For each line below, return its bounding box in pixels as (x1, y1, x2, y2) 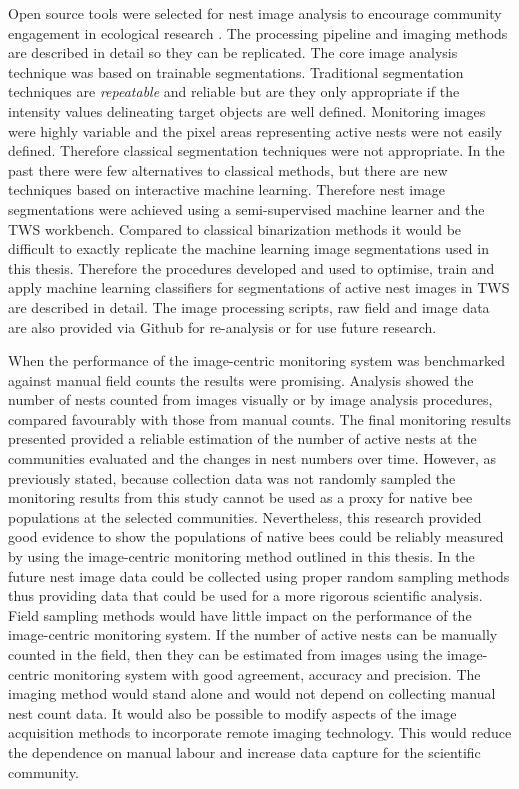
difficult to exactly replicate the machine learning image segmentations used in (8, 238, 489, 259)
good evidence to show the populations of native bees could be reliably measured (8, 526, 504, 547)
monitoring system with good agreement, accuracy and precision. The (53, 663, 481, 684)
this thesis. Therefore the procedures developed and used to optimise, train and (8, 257, 495, 278)
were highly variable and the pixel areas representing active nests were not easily (8, 120, 503, 141)
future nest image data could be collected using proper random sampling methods (8, 565, 510, 586)
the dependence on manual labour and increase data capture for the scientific (8, 741, 481, 762)
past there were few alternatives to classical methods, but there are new (8, 159, 448, 180)
